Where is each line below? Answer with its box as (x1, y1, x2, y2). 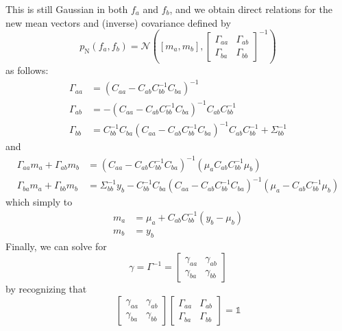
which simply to (5, 195, 73, 209)
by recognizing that (5, 282, 87, 296)
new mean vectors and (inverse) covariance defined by (5, 15, 231, 29)
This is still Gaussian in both (5, 2, 128, 16)
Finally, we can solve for (5, 238, 107, 253)
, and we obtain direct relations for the (169, 2, 332, 16)
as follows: (5, 63, 49, 77)
